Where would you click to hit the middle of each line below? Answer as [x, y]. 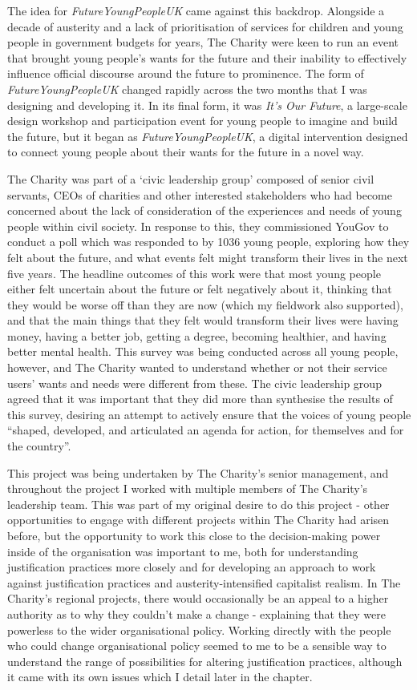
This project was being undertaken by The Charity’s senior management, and [198, 472]
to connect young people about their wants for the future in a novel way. [186, 152]
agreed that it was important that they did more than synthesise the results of [200, 399]
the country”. [39, 446]
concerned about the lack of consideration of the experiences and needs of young [204, 210]
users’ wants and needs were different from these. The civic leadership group [194, 383]
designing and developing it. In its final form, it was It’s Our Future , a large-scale [207, 105]
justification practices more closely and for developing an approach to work [192, 567]
